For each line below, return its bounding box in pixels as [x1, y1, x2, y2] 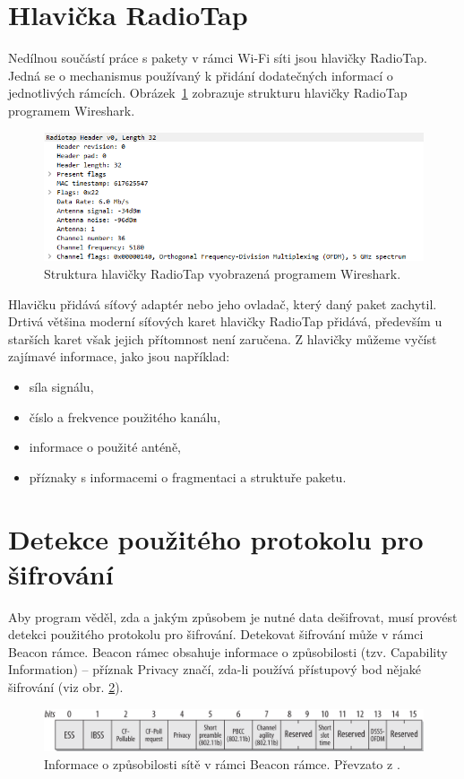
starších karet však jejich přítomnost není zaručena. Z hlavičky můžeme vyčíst [8, 329, 437, 348]
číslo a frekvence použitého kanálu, [29, 407, 221, 426]
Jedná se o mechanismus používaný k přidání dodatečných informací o [8, 65, 393, 84]
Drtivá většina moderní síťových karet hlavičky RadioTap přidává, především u [8, 312, 443, 331]
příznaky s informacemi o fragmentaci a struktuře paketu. [29, 467, 347, 486]
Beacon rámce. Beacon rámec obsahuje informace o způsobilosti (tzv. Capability [8, 642, 448, 661]
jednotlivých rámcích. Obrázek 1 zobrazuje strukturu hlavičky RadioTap [8, 83, 408, 102]
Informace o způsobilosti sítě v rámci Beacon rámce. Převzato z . [44, 754, 400, 773]
